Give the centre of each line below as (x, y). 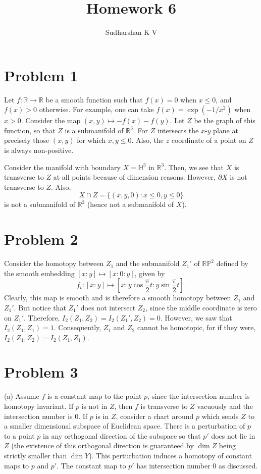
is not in (94, 406)
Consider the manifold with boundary (62, 167)
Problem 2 (41, 239)
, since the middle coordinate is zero (201, 307)
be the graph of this (225, 120)
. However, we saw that (196, 317)
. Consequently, (77, 327)
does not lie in (233, 435)
